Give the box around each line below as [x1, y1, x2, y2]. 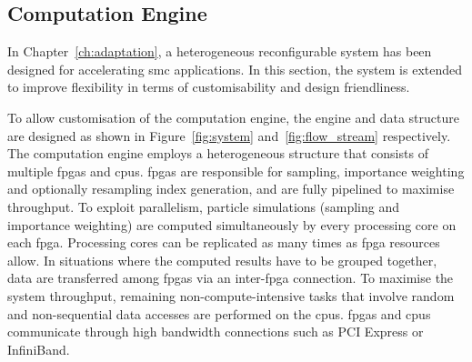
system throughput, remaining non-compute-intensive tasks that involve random [7, 286, 455, 305]
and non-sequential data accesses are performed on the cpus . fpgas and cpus [7, 304, 431, 323]
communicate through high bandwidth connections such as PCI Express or [7, 322, 424, 341]
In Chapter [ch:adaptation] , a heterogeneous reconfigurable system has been [7, 42, 432, 61]
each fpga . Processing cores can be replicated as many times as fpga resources [7, 233, 440, 252]
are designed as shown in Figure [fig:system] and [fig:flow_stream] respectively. [7, 126, 451, 145]
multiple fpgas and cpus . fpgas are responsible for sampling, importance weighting [7, 161, 465, 180]
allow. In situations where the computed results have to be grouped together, [7, 250, 437, 269]
